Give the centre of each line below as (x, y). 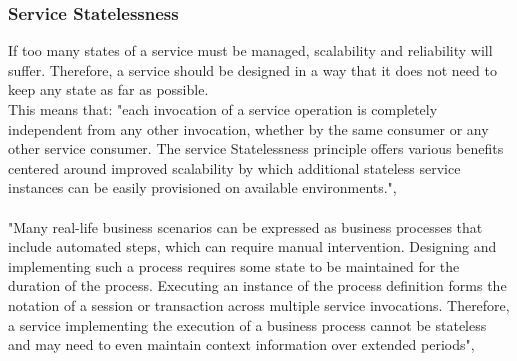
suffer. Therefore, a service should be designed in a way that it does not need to (252, 69)
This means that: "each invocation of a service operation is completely (223, 109)
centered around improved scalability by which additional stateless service (234, 167)
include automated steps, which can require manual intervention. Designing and (252, 246)
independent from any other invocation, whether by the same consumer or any (248, 128)
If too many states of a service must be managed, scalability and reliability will (250, 50)
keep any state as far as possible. (108, 89)
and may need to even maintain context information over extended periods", (241, 344)
